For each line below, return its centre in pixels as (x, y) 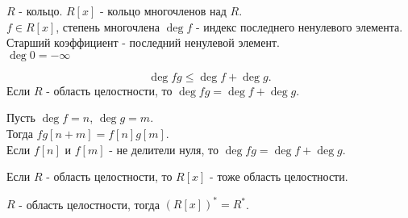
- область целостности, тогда (89, 204)
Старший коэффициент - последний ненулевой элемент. (143, 42)
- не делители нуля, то (164, 149)
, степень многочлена (108, 26)
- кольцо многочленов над (163, 10)
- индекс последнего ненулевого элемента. (299, 26)
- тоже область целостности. (279, 176)
